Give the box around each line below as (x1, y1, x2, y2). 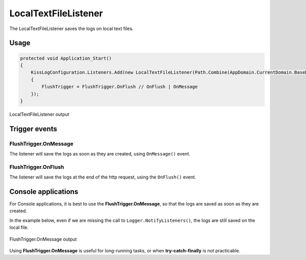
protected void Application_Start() (20, 55, 112, 61)
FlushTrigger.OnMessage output (9, 236, 77, 242)
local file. (9, 224, 29, 230)
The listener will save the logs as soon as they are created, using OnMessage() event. (9, 151, 191, 157)
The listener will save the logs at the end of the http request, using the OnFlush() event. (9, 174, 196, 180)
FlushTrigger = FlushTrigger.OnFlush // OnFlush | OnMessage (41, 84, 198, 90)
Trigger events (9, 124, 57, 133)
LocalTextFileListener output (9, 111, 69, 117)
